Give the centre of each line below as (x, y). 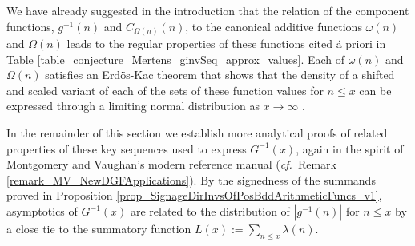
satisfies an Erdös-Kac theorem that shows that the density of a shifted (220, 75)
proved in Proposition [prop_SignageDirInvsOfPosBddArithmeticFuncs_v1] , (194, 195)
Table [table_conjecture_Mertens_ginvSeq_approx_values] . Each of (176, 59)
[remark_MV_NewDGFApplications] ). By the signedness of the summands (191, 179)
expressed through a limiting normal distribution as (133, 106)
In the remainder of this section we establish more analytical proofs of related (197, 133)
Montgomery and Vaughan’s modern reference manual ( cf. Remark (171, 164)
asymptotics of (42, 211)
